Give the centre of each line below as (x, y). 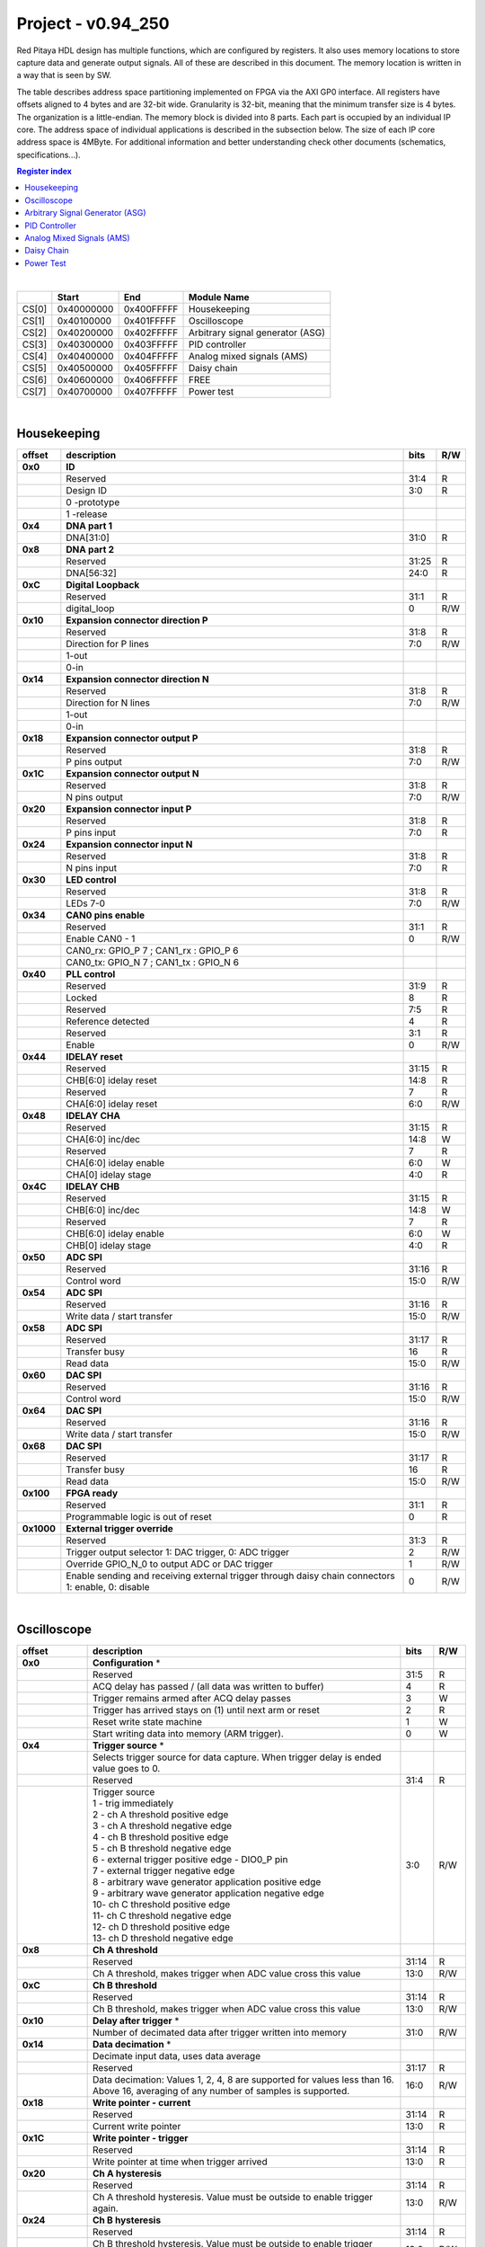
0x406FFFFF (151, 379)
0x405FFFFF (151, 368)
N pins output (94, 797)
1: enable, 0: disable (108, 1587)
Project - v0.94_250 (93, 23)
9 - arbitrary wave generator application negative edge (209, 1894)
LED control (91, 880)
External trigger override (120, 1529)
